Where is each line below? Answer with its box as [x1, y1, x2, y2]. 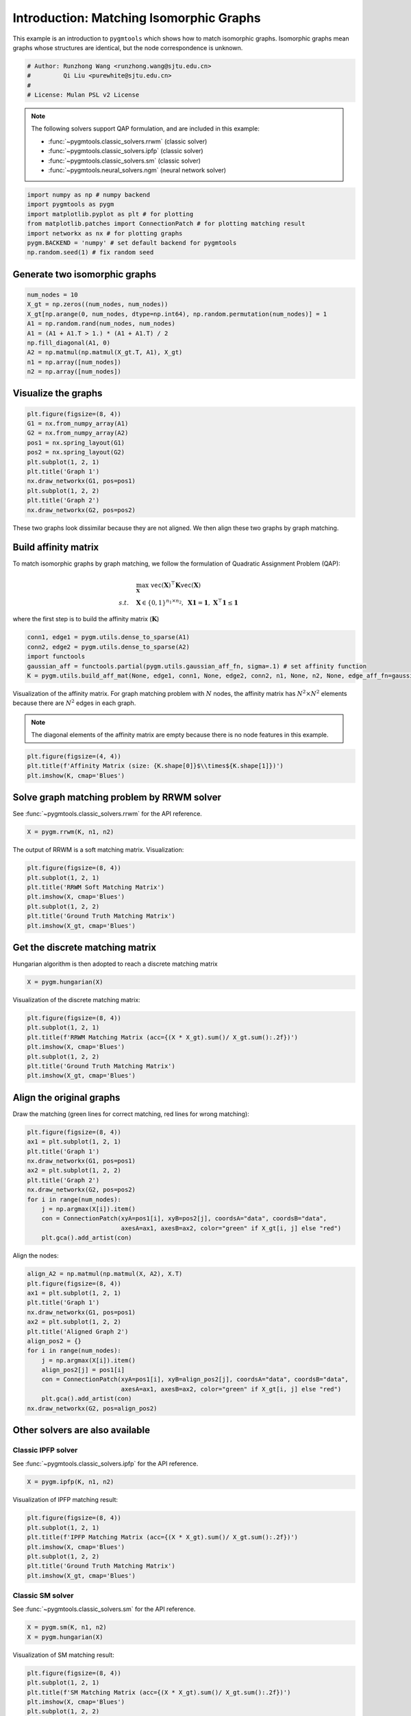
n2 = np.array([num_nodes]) [27, 368, 121, 375]
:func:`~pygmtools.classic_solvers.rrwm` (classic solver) [48, 137, 208, 146]
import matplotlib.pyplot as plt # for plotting [27, 210, 194, 218]
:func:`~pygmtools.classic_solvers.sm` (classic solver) [48, 156, 201, 165]
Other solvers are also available [12, 1424, 151, 1436]
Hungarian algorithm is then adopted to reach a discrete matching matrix [12, 960, 219, 968]
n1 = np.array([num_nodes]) [27, 358, 121, 366]
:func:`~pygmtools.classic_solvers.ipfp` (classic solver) [48, 147, 203, 155]
